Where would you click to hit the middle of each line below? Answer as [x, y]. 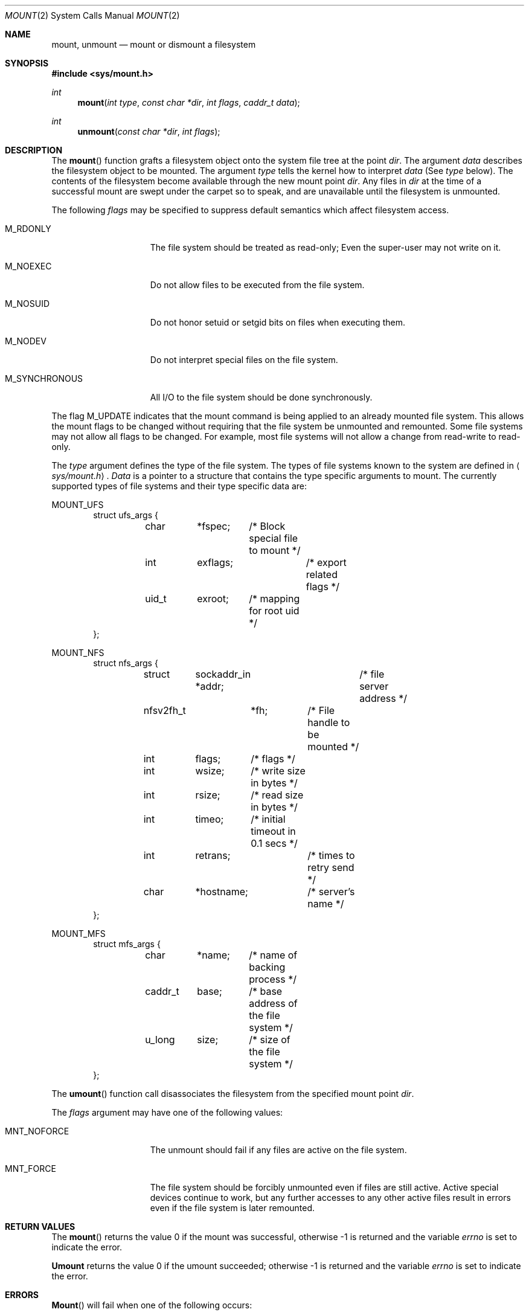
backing [267, 967]
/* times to [331, 855]
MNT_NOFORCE [37, 1131]
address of [273, 1003]
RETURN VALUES [40, 1227]
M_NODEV [26, 341]
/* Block [267, 526]
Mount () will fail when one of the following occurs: [152, 1305]
